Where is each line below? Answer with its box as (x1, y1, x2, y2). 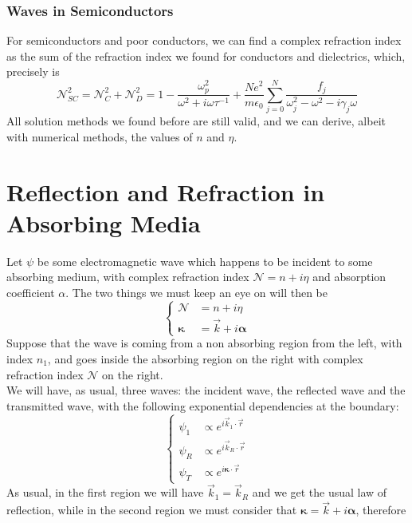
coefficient (6, 283, 55, 300)
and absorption (312, 268, 386, 285)
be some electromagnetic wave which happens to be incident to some (37, 252, 373, 269)
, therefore (355, 501, 406, 518)
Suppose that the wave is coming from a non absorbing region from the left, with (6, 335, 402, 351)
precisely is (6, 63, 60, 80)
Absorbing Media (6, 206, 201, 239)
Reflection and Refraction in (6, 175, 325, 208)
